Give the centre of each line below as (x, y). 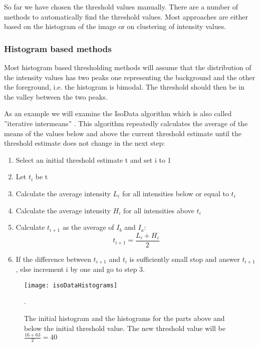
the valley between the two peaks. (56, 96)
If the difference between (53, 259)
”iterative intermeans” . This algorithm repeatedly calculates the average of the (126, 123)
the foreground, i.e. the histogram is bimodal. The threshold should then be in (124, 87)
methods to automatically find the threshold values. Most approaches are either (126, 16)
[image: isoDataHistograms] (71, 285)
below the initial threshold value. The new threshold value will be (125, 328)
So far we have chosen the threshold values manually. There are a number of (121, 7)
